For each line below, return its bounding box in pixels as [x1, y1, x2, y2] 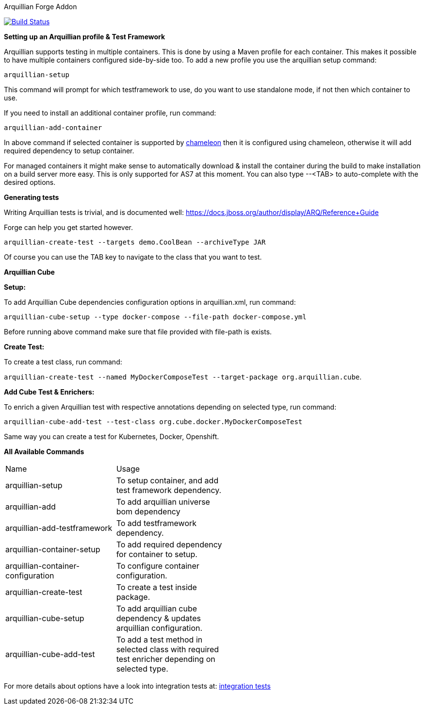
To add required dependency [116, 540, 222, 549]
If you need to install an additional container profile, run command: [4, 109, 216, 117]
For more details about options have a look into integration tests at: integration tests [4, 682, 271, 690]
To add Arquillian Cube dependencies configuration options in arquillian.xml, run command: [4, 298, 296, 306]
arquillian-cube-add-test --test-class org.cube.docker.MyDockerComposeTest [4, 418, 303, 426]
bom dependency [116, 507, 180, 516]
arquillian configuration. [116, 623, 203, 633]
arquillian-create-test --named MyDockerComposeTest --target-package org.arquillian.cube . [4, 373, 362, 381]
